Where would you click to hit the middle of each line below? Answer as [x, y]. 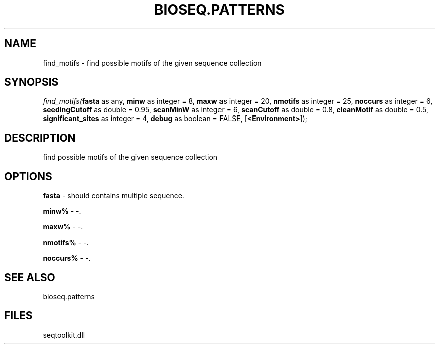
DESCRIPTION [40, 138]
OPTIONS [28, 176]
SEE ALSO [30, 277]
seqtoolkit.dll [64, 335]
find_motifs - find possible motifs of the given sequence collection [152, 63]
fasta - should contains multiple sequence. [114, 196]
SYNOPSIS [31, 82]
